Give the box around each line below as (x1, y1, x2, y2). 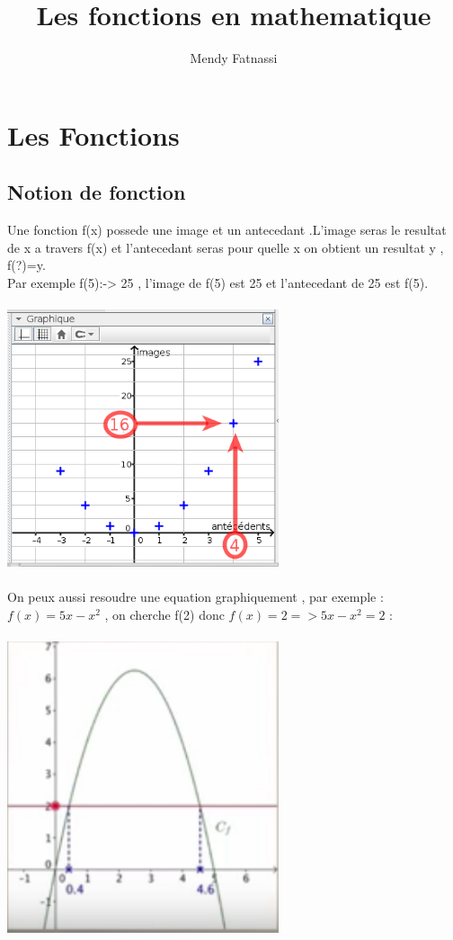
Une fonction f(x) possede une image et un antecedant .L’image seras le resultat (7, 220, 447, 239)
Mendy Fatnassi (190, 49, 278, 67)
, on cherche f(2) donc (104, 604, 225, 623)
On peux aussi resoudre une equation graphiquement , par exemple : (7, 587, 384, 606)
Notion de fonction (7, 178, 186, 206)
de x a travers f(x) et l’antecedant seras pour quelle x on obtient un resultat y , (7, 237, 444, 256)
